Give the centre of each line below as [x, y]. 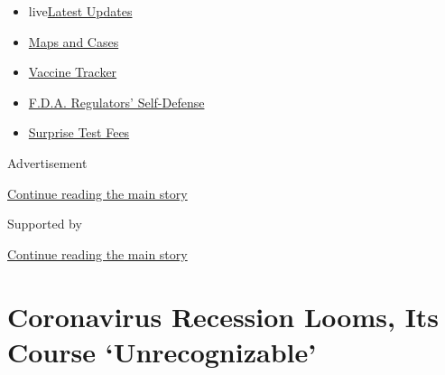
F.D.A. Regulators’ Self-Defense [116, 102]
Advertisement [47, 162]
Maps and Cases [74, 41]
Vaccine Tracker [73, 72]
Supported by [45, 224]
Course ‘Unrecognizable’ [162, 351]
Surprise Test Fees [79, 132]
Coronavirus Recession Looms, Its [223, 316]
